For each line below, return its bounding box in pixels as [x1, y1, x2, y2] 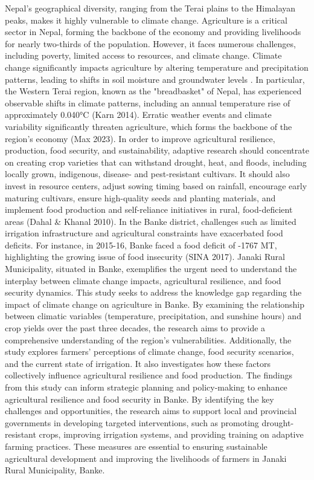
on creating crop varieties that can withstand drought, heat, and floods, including [5, 155, 307, 168]
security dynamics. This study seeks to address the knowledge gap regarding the [5, 286, 302, 299]
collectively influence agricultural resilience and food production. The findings [5, 369, 292, 381]
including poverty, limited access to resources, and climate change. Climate [5, 49, 282, 62]
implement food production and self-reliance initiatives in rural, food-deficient [5, 203, 293, 216]
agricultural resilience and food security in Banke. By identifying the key [5, 392, 274, 405]
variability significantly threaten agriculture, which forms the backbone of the [5, 120, 292, 132]
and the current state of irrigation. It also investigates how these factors [5, 357, 271, 369]
